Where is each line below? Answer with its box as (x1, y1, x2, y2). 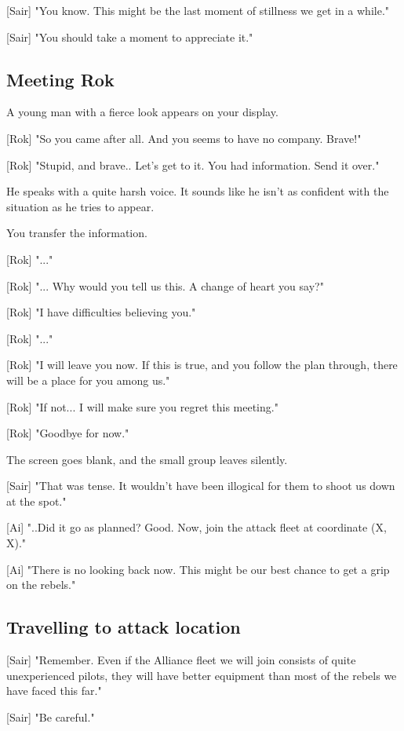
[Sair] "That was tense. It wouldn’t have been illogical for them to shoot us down (6, 477, 395, 494)
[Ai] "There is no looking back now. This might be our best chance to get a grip (6, 561, 390, 577)
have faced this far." (6, 682, 102, 699)
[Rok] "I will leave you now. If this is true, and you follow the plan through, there (6, 356, 398, 373)
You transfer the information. (6, 225, 147, 241)
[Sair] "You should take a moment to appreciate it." (6, 28, 253, 45)
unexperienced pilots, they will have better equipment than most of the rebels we (6, 667, 397, 683)
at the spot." (6, 492, 67, 509)
